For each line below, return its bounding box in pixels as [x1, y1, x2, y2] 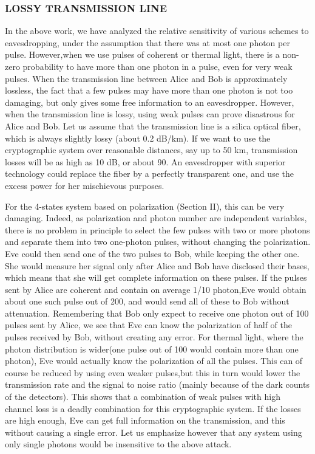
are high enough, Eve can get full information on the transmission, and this [5, 414, 285, 427]
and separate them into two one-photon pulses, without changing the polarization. [5, 235, 311, 248]
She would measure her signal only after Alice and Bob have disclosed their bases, [5, 259, 310, 272]
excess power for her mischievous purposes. [5, 179, 164, 191]
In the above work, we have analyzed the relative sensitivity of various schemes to [5, 24, 309, 37]
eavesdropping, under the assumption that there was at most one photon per [5, 36, 290, 49]
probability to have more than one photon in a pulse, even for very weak [22, 60, 293, 72]
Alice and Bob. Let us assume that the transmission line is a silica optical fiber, [5, 119, 301, 132]
